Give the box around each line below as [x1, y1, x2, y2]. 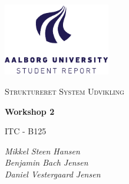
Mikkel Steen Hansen [5, 144, 80, 157]
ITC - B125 [5, 125, 47, 137]
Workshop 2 [5, 105, 55, 117]
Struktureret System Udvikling [5, 85, 124, 97]
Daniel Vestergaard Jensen [5, 167, 101, 180]
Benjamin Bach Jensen [5, 156, 88, 169]
